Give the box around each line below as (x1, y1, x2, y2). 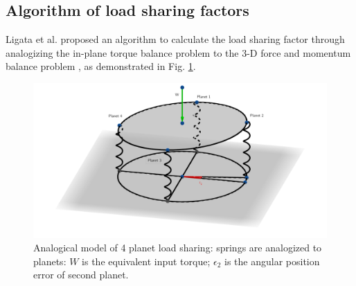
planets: (33, 253, 66, 268)
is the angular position (224, 253, 320, 268)
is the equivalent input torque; (82, 253, 211, 268)
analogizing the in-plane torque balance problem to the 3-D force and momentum (6, 45, 351, 60)
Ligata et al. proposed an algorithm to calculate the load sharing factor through (6, 32, 345, 46)
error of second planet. (33, 267, 129, 282)
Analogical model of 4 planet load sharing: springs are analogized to (33, 240, 322, 255)
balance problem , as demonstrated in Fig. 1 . (6, 59, 196, 73)
